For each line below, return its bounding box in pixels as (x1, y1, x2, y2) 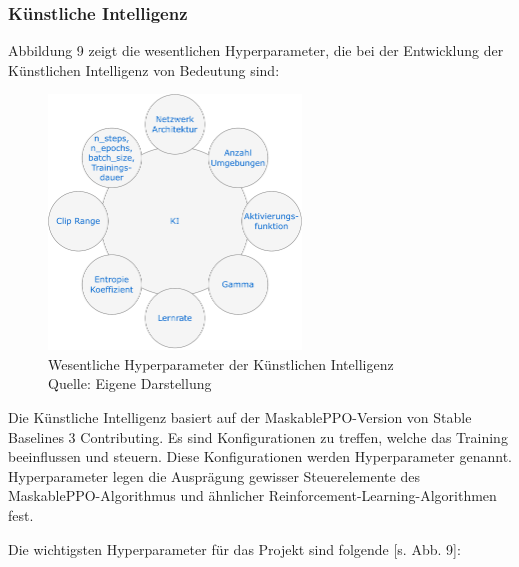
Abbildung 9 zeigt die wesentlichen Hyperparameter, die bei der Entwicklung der (8, 40, 504, 61)
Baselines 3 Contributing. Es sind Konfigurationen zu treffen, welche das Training (8, 426, 508, 447)
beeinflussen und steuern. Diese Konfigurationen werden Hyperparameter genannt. (8, 446, 512, 467)
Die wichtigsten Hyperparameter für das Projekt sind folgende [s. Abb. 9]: (8, 538, 461, 559)
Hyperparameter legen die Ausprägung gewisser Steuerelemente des (8, 465, 420, 486)
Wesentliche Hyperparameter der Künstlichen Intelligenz (48, 353, 394, 374)
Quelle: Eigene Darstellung (48, 373, 212, 394)
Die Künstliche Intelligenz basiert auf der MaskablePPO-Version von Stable (8, 407, 472, 428)
